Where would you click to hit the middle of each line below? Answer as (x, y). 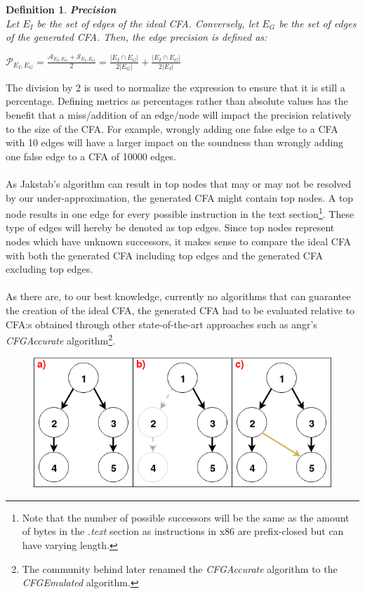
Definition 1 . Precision (61, 9)
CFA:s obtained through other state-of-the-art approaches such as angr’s (161, 324)
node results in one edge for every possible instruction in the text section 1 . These (180, 213)
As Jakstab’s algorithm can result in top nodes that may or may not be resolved (179, 183)
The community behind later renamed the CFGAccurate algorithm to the (180, 568)
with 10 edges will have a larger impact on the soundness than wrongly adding (175, 142)
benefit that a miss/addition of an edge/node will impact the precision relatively (179, 115)
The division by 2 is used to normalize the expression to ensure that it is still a (175, 87)
